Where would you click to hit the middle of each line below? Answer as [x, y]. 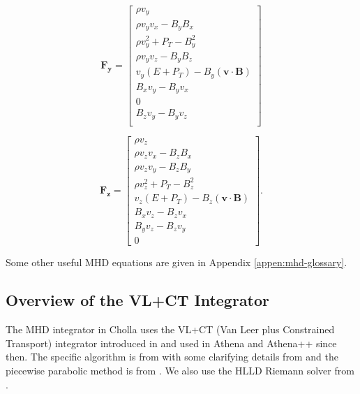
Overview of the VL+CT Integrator [138, 300]
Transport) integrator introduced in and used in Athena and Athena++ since [171, 343]
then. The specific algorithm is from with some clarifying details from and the [172, 357]
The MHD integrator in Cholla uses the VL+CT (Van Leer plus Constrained [170, 329]
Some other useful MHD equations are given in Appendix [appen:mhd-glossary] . [177, 262]
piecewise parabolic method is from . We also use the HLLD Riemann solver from [180, 371]
